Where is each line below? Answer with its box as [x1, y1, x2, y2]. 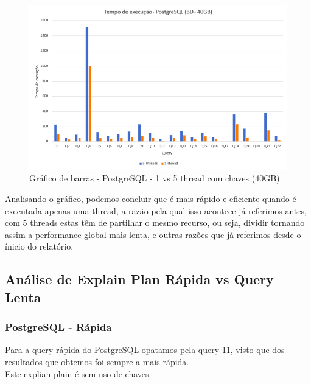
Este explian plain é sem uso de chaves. [5, 367, 152, 380]
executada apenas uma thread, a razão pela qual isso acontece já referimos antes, [5, 204, 307, 217]
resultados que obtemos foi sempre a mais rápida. [5, 355, 189, 368]
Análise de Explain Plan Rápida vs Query [5, 270, 274, 288]
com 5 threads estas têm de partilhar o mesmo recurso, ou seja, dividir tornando [5, 216, 305, 229]
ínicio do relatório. [5, 240, 74, 253]
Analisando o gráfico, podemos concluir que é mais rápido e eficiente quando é [5, 192, 296, 205]
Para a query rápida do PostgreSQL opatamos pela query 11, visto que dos [5, 343, 285, 356]
